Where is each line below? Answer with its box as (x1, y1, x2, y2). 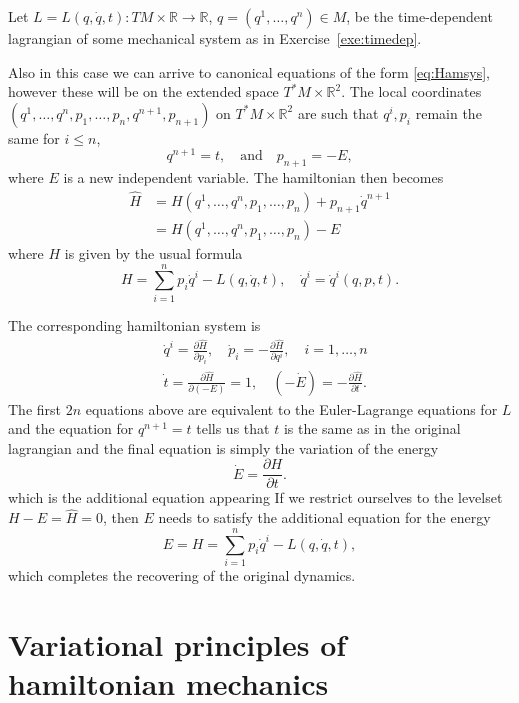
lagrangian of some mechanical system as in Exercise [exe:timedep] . (8, 28, 422, 48)
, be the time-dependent (346, 6, 493, 26)
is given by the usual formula (64, 242, 243, 263)
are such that (297, 102, 379, 123)
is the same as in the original (283, 418, 461, 439)
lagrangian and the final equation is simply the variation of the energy (8, 437, 439, 458)
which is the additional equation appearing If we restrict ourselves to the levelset (8, 487, 503, 508)
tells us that (196, 418, 270, 439)
